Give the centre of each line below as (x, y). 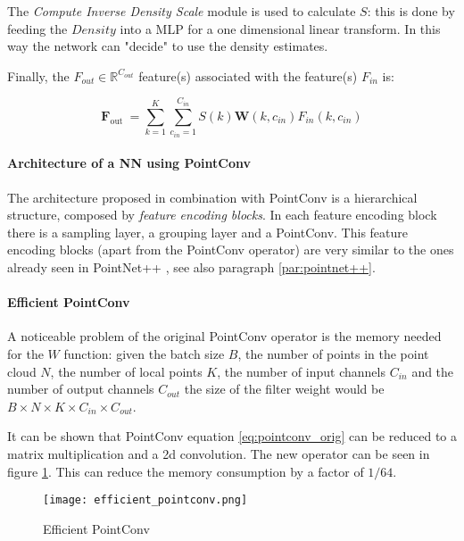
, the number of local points (126, 371)
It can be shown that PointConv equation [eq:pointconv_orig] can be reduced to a (232, 436)
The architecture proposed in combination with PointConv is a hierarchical (212, 197)
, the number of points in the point (333, 353)
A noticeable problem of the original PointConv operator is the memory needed (224, 336)
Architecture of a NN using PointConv (129, 163)
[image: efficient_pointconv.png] (145, 500)
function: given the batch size (144, 353)
